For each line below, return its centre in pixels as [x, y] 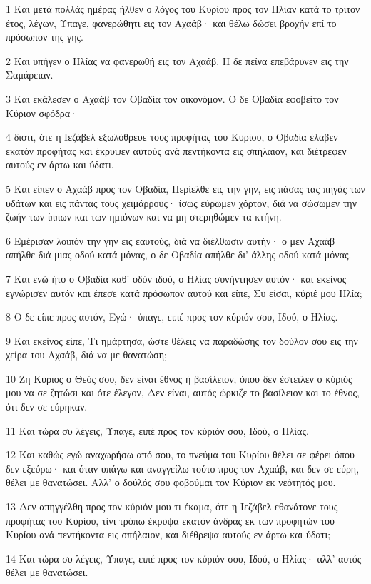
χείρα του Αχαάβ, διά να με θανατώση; [86, 354]
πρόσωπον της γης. [45, 37]
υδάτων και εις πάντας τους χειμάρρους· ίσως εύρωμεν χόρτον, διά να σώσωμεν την [181, 202]
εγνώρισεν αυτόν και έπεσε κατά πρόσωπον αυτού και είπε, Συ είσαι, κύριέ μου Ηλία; [184, 292]
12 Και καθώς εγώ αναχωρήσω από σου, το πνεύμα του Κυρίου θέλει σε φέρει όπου [181, 454]
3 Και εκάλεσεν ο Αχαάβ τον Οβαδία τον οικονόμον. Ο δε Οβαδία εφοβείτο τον [172, 98]
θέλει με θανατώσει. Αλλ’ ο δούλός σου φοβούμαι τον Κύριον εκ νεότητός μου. [171, 482]
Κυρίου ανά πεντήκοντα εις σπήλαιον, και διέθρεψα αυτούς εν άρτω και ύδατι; [168, 534]
